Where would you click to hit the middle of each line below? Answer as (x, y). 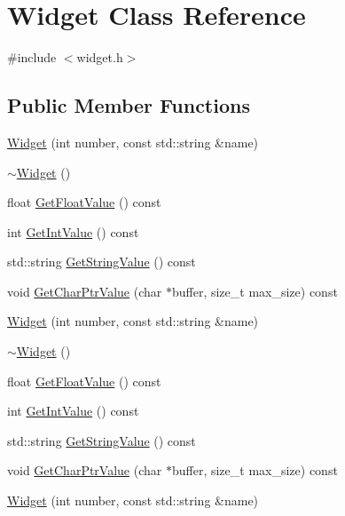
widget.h (100, 57)
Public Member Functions (129, 105)
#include (32, 57)
